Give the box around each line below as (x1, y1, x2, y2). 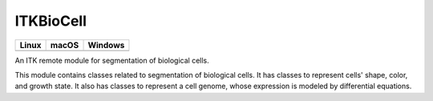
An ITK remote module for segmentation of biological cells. (14, 55, 210, 65)
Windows (87, 39, 125, 50)
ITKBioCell (14, 12, 87, 30)
